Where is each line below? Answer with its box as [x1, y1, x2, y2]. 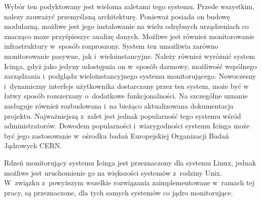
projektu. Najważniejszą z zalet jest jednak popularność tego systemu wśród [4, 110, 241, 121]
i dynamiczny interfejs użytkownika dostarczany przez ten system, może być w [4, 80, 249, 91]
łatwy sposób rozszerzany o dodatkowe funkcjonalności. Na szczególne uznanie [4, 90, 248, 101]
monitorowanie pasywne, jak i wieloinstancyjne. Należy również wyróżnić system [4, 50, 255, 61]
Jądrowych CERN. [4, 140, 62, 151]
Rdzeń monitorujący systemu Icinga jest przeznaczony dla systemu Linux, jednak [4, 157, 256, 167]
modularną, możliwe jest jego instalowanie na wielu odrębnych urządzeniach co [4, 21, 249, 31]
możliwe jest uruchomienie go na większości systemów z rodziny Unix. [4, 167, 222, 178]
